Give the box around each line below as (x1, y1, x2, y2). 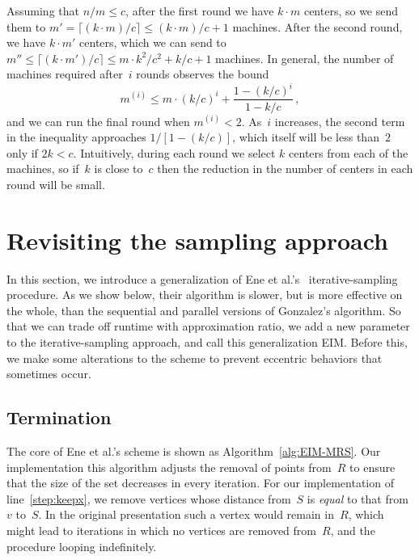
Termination (6, 405, 112, 430)
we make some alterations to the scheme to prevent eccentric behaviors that (6, 349, 383, 366)
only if (6, 144, 38, 161)
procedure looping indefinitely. (6, 537, 157, 554)
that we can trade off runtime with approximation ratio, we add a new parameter (6, 318, 410, 335)
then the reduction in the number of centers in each (157, 160, 413, 177)
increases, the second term (274, 112, 405, 129)
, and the (330, 521, 375, 538)
